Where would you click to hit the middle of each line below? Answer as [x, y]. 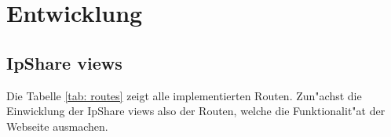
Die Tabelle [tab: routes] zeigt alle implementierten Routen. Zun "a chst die [184, 95]
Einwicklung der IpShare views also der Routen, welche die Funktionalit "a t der [196, 111]
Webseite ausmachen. [57, 126]
